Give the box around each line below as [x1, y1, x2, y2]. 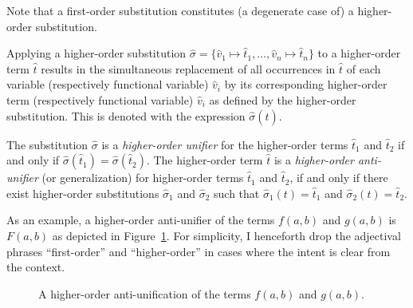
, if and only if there [289, 169, 388, 186]
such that [214, 184, 260, 201]
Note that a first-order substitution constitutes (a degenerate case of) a [6, 2, 354, 18]
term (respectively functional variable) [6, 91, 194, 108]
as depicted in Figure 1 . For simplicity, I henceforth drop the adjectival [52, 227, 401, 243]
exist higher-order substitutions [6, 184, 159, 201]
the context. [6, 259, 65, 275]
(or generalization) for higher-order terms [41, 169, 244, 186]
